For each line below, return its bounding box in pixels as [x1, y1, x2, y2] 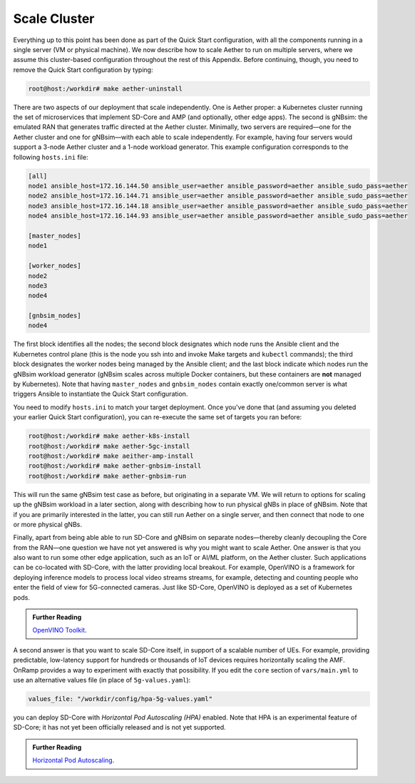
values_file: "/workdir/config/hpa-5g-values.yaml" [28, 695, 213, 702]
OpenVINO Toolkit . [32, 626, 87, 635]
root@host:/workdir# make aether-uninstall [28, 84, 183, 93]
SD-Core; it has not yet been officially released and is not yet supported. [13, 723, 226, 732]
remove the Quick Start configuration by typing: [13, 65, 153, 74]
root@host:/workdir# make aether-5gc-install [28, 442, 190, 450]
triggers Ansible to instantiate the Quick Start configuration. [13, 389, 188, 399]
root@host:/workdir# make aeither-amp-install [28, 451, 194, 460]
